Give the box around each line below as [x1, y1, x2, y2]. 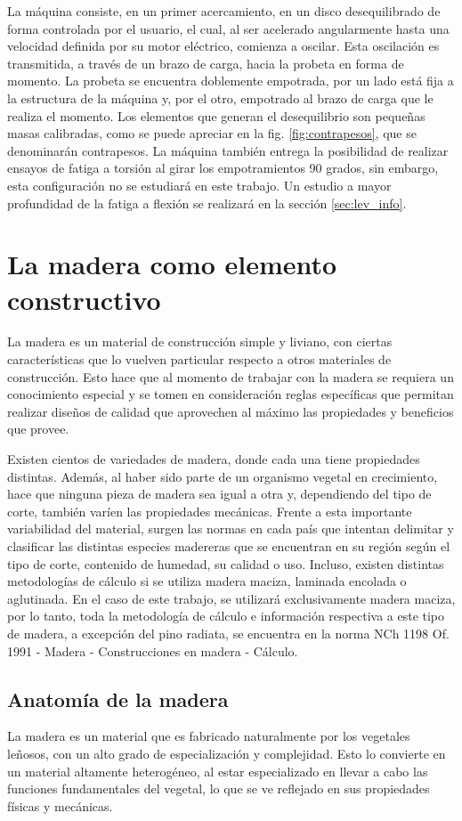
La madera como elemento [7, 246, 337, 282]
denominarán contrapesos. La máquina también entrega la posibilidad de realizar [7, 141, 449, 159]
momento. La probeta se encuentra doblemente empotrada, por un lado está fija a [7, 71, 454, 90]
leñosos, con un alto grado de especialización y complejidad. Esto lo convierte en [7, 744, 446, 762]
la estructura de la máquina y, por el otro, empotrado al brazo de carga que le [7, 88, 434, 107]
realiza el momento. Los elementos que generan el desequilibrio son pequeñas [7, 106, 426, 125]
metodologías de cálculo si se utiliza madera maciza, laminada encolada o [7, 572, 407, 590]
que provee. [7, 419, 69, 438]
